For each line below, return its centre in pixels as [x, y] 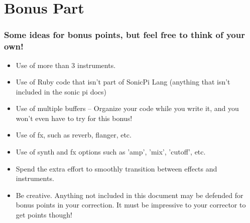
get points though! [44, 215]
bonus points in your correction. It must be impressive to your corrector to [131, 205]
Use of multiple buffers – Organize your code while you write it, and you [127, 108]
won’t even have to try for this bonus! [74, 118]
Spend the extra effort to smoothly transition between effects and [116, 168]
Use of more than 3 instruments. [66, 65]
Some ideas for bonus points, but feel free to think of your [124, 35]
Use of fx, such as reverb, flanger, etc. [74, 135]
